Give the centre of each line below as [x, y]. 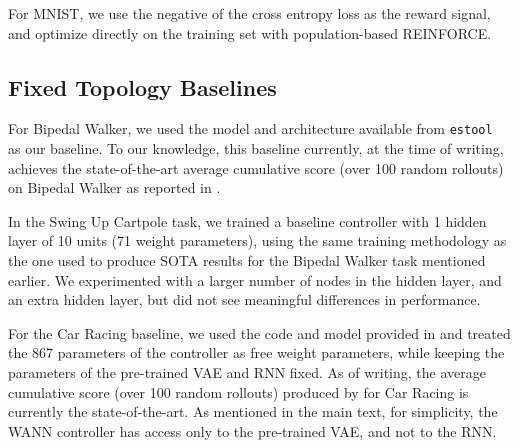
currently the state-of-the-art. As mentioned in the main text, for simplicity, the [253, 411]
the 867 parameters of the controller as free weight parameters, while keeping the [256, 352]
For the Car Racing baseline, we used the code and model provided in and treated [259, 332]
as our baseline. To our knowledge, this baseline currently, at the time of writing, [256, 148]
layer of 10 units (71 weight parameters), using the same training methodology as [257, 240]
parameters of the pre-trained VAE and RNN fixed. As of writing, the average [247, 371]
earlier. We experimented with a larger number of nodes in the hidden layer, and [255, 279]
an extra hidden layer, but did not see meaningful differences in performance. [244, 299]
